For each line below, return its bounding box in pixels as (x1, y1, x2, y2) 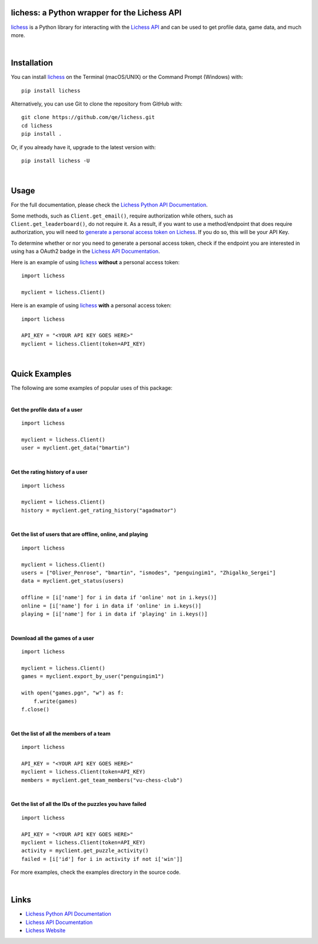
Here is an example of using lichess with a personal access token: (11, 302, 172, 309)
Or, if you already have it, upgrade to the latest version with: (11, 143, 156, 150)
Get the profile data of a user (11, 406, 82, 413)
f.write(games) (33, 698, 78, 705)
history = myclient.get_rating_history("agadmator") (21, 507, 177, 514)
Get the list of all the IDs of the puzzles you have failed (11, 801, 147, 808)
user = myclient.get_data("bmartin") (21, 445, 131, 451)
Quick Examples (11, 369, 72, 379)
